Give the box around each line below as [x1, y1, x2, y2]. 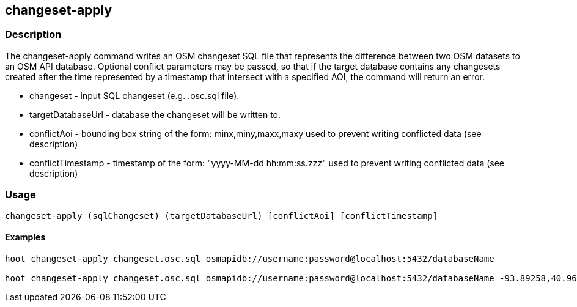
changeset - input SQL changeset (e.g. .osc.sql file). [29, 90, 240, 101]
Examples [5, 232, 46, 243]
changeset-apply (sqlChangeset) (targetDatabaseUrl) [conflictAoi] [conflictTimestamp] [5, 210, 438, 221]
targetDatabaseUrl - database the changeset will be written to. [29, 109, 281, 120]
